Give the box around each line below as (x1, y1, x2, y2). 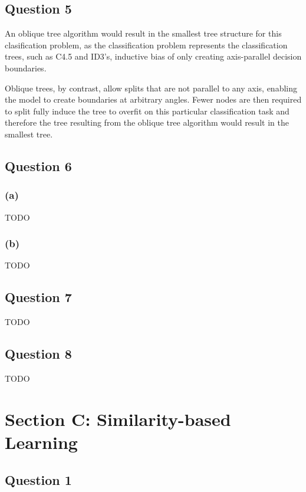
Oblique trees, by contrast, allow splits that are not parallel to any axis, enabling (5, 81, 298, 94)
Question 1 (5, 470, 72, 488)
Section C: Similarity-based (5, 406, 231, 431)
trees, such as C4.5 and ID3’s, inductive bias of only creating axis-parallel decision (5, 50, 302, 63)
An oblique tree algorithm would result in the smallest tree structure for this (5, 27, 282, 40)
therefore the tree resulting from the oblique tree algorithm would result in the (5, 116, 289, 129)
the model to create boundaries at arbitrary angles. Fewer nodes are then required (5, 93, 302, 106)
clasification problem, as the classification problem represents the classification (5, 38, 288, 51)
